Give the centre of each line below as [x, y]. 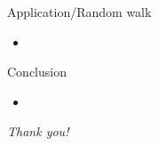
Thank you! [38, 131]
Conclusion [37, 72]
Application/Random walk [79, 12]
